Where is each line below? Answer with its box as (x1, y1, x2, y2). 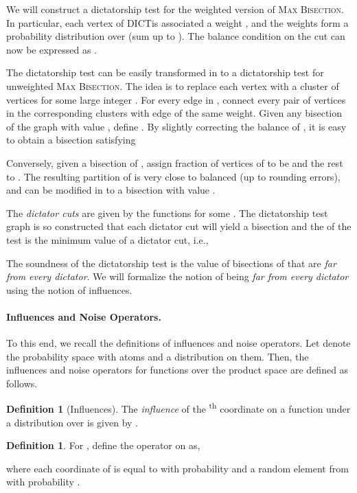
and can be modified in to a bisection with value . (6, 183, 216, 197)
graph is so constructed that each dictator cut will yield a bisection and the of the (6, 219, 352, 233)
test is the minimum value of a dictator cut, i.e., (6, 232, 209, 246)
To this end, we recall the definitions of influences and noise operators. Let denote (6, 336, 351, 350)
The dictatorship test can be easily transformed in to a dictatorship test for (6, 65, 324, 80)
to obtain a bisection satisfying (6, 133, 136, 147)
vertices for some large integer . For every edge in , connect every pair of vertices (6, 92, 346, 106)
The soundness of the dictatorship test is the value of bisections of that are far (6, 255, 336, 270)
